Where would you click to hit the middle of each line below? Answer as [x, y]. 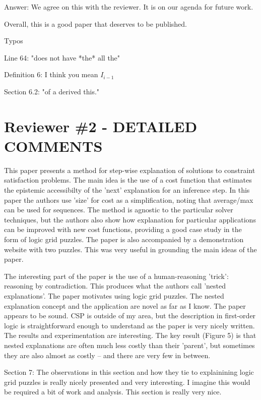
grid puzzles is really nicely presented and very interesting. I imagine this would [127, 382]
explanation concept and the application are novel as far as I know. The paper [125, 305]
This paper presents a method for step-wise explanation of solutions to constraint [130, 170]
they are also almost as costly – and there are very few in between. [107, 355]
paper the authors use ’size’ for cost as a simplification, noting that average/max [129, 199]
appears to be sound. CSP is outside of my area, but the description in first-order [130, 316]
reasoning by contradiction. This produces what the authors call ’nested [115, 286]
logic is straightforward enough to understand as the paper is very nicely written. [129, 325]
